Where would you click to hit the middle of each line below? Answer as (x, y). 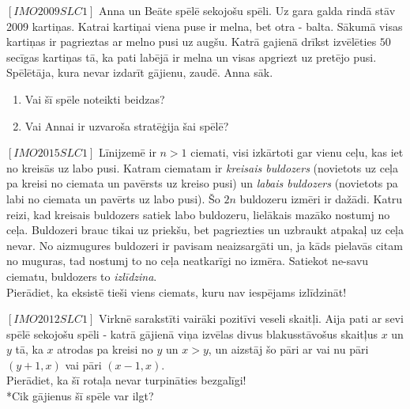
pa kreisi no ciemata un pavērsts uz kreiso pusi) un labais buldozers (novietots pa (202, 183)
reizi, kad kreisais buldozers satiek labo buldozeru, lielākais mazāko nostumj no (198, 214)
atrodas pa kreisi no (105, 349)
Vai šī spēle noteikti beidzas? (95, 98)
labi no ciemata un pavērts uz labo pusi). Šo (113, 198)
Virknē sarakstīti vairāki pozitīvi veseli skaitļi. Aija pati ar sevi (251, 318)
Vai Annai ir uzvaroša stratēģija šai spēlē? (127, 125)
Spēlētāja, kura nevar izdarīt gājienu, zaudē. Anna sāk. (140, 72)
